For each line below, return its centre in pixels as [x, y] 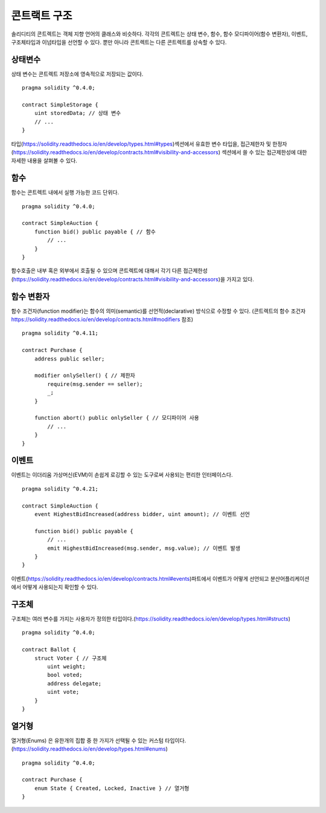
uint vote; [63, 692]
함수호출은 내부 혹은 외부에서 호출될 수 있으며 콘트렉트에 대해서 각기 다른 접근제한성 [109, 271]
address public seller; [69, 359]
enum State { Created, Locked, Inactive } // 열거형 [112, 788]
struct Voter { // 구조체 [70, 658]
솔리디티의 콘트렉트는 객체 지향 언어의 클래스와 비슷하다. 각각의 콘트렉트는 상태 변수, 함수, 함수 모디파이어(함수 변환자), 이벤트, [159, 34]
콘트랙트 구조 [42, 16]
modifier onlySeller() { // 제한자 [85, 376]
